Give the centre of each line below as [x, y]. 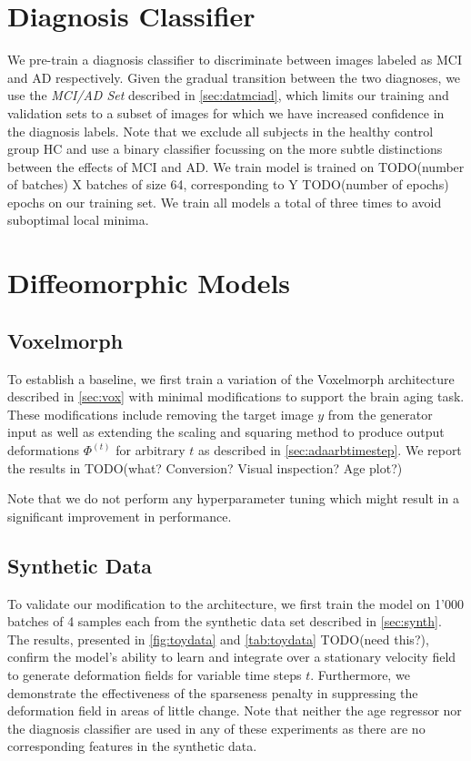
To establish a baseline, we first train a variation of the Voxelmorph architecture [231, 378]
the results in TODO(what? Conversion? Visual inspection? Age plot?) [205, 467]
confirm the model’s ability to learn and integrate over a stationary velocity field [232, 657]
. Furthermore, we [360, 674]
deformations [44, 450]
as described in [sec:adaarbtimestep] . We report [330, 450]
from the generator [380, 414]
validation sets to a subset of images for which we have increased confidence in [226, 112]
